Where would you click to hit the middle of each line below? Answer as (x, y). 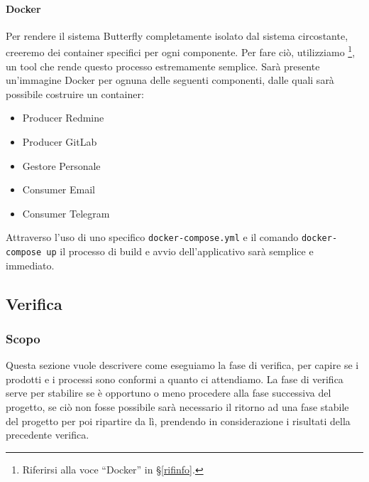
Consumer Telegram (66, 213)
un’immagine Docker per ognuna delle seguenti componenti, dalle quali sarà (170, 80)
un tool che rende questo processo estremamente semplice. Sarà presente (163, 66)
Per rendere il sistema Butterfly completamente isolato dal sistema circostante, (177, 35)
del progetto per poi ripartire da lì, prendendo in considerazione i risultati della (178, 421)
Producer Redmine (63, 118)
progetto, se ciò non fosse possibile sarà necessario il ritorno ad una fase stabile (177, 407)
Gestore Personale (61, 165)
